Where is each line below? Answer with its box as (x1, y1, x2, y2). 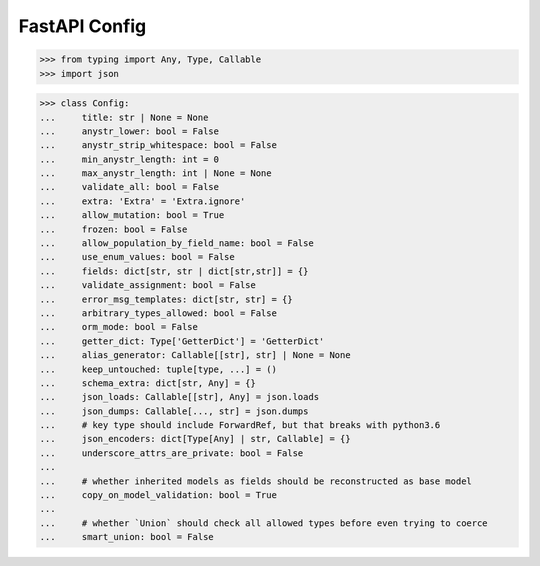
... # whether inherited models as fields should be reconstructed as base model (39, 475, 472, 487)
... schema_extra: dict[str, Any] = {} (39, 377, 257, 389)
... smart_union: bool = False (39, 531, 214, 543)
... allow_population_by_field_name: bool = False (39, 238, 314, 249)
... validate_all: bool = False (39, 181, 220, 193)
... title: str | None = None (39, 111, 209, 123)
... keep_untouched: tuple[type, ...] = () (39, 363, 277, 375)
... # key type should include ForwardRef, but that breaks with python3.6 (39, 420, 441, 431)
